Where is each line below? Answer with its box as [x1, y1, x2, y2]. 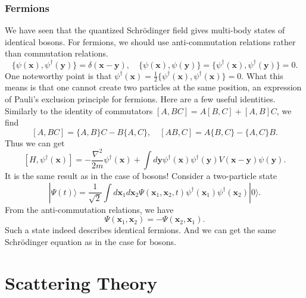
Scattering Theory [5, 270, 157, 294]
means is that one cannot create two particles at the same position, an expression [5, 81, 302, 93]
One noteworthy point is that [5, 69, 112, 81]
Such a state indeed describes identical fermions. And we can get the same [5, 224, 276, 236]
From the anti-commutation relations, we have [5, 203, 174, 215]
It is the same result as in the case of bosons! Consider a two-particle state [5, 170, 277, 182]
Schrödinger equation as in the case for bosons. [5, 236, 176, 248]
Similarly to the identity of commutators [5, 104, 153, 117]
